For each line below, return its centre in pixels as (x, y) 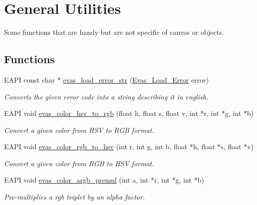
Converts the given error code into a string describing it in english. (106, 96)
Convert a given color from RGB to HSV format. (79, 163)
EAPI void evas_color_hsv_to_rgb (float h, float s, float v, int (101, 113)
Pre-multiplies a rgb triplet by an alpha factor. (75, 197)
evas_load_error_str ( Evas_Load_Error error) (136, 79)
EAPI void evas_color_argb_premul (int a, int (76, 180)
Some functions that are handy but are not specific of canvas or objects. (114, 32)
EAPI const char (30, 79)
